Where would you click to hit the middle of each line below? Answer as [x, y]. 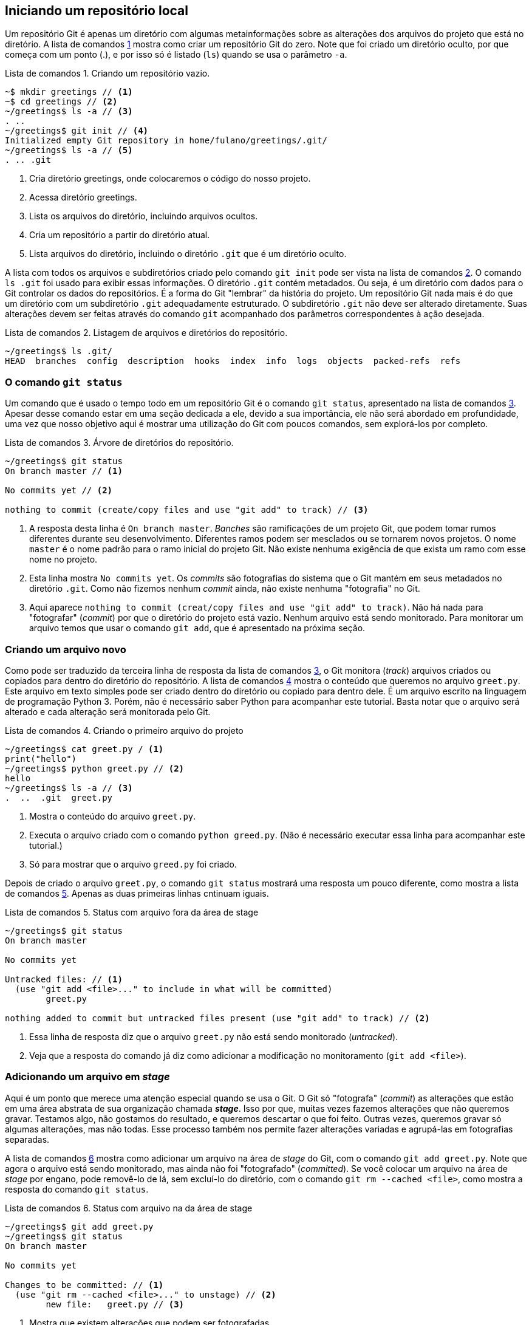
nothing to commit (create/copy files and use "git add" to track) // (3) [187, 510]
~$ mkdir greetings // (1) [69, 92]
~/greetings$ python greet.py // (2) [95, 768]
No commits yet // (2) [59, 491]
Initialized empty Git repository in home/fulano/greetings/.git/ [166, 141]
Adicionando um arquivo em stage [87, 1077]
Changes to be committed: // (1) [84, 1285]
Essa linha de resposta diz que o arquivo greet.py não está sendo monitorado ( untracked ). [214, 1036]
